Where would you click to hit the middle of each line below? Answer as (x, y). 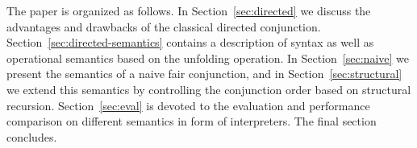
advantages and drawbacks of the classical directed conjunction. (164, 26)
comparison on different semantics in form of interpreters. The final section (192, 121)
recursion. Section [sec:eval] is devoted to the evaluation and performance (188, 105)
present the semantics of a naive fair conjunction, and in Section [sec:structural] (204, 74)
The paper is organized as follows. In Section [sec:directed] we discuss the (189, 10)
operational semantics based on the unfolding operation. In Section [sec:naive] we (208, 58)
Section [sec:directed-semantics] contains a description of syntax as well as (190, 42)
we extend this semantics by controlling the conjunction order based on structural (209, 89)
